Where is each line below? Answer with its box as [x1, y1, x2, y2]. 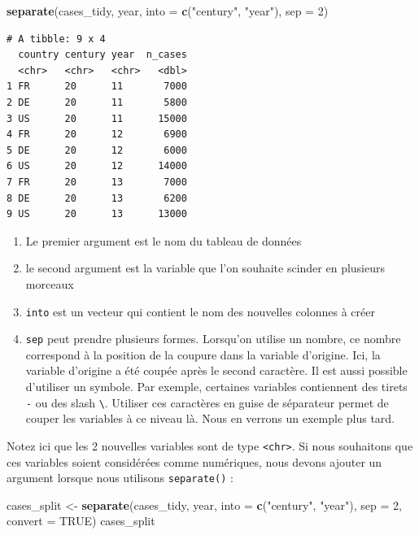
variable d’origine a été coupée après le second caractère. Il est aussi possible [25, 362, 408, 379]
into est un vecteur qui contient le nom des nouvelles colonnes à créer [25, 302, 375, 320]
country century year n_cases [18, 49, 187, 61]
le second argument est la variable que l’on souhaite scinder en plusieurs [25, 259, 386, 276]
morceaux [25, 275, 74, 292]
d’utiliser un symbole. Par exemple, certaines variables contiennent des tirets [25, 378, 408, 394]
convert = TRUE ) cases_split [7, 512, 155, 529]
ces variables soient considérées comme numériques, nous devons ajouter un [7, 453, 382, 470]
